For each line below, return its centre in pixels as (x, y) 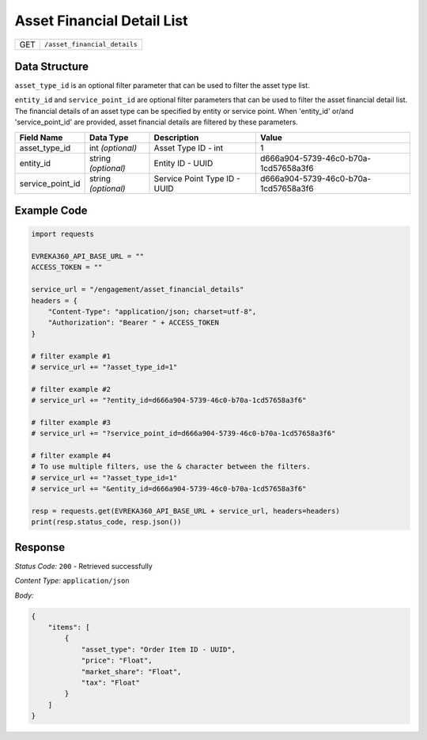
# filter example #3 (71, 422)
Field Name (41, 137)
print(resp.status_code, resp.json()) (106, 522)
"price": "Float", (117, 660)
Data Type (109, 137)
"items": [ (69, 628)
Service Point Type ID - (197, 178)
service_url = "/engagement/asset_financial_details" (138, 290)
